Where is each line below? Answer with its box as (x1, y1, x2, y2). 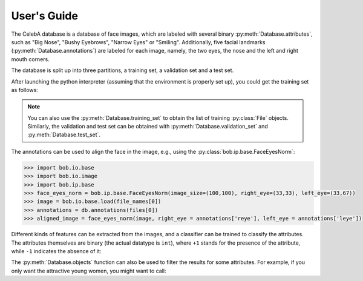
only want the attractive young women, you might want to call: (11, 267, 166, 274)
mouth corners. (11, 55, 50, 63)
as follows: (11, 86, 39, 93)
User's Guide (11, 9, 79, 22)
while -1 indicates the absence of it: (11, 247, 102, 254)
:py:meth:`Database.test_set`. (27, 131, 101, 139)
